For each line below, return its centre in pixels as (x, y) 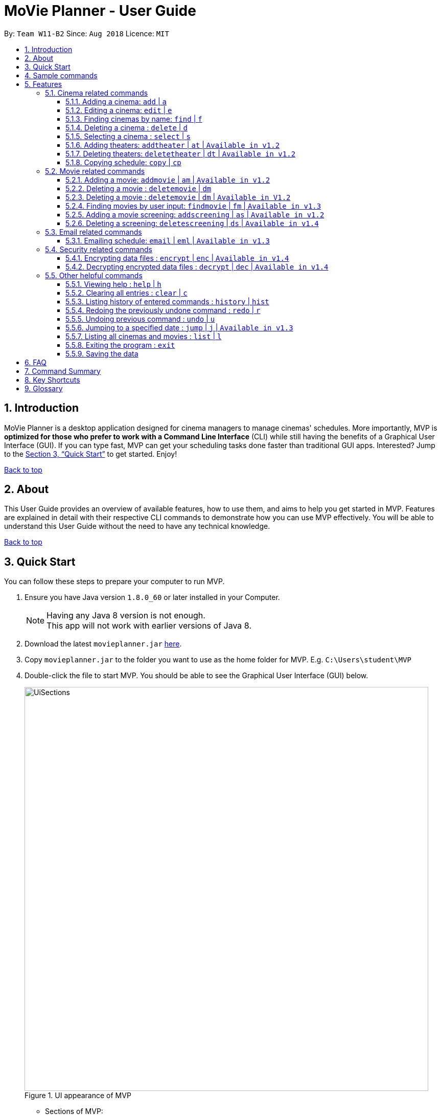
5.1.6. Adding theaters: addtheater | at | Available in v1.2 (173, 145)
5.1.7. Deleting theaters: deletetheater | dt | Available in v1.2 (181, 153)
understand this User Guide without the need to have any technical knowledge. (137, 526)
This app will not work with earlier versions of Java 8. (149, 626)
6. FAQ (36, 362)
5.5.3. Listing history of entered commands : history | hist (167, 301)
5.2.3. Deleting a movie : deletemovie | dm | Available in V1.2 (178, 197)
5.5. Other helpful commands (94, 275)
